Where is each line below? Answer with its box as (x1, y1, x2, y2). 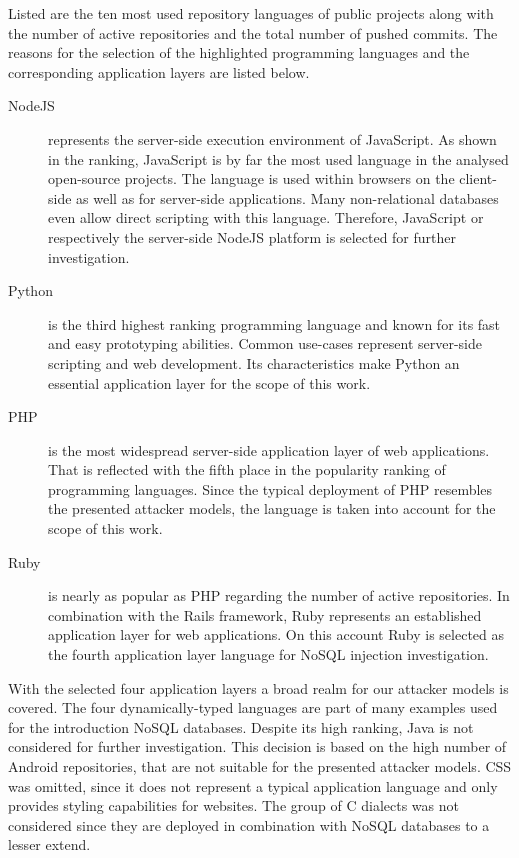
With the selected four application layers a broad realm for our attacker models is (8, 677, 509, 698)
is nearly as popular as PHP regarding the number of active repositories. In (48, 585, 510, 606)
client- (459, 168, 497, 189)
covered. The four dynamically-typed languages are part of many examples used (8, 697, 498, 718)
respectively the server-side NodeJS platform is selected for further (48, 226, 457, 247)
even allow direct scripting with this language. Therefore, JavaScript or (48, 207, 484, 228)
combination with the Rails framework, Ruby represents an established (48, 604, 482, 625)
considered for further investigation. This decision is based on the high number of (8, 736, 507, 757)
